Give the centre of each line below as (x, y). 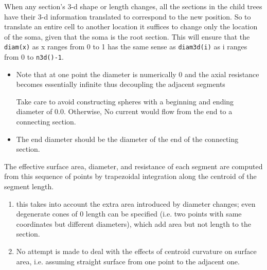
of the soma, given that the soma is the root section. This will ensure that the (127, 36)
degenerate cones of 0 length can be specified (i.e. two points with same (129, 214)
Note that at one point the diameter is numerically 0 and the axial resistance (138, 74)
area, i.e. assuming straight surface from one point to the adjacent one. (128, 261)
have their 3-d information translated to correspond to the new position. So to (128, 16)
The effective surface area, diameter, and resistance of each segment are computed (133, 166)
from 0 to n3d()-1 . (34, 57)
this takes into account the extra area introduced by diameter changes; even (136, 203)
